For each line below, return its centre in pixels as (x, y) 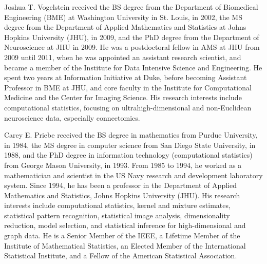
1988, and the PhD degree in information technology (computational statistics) (128, 155)
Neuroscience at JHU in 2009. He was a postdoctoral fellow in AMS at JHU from (132, 47)
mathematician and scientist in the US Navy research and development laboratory (133, 175)
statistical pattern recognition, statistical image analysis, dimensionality (117, 215)
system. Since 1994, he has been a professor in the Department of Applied (120, 185)
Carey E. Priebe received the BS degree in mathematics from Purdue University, (131, 135)
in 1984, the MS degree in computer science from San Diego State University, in (130, 145)
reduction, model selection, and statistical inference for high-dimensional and (125, 225)
